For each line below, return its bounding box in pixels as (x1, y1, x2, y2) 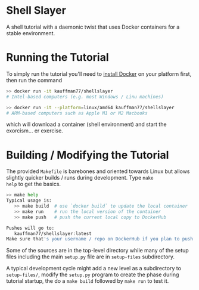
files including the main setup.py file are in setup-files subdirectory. (6, 253, 175, 260)
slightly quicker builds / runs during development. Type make (6, 174, 154, 181)
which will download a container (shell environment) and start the (6, 121, 167, 128)
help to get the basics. (6, 180, 61, 188)
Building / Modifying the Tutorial (6, 148, 169, 162)
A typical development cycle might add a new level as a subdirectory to (6, 265, 182, 272)
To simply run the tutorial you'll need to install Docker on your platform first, (6, 70, 192, 78)
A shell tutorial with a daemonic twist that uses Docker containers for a (6, 23, 180, 30)
